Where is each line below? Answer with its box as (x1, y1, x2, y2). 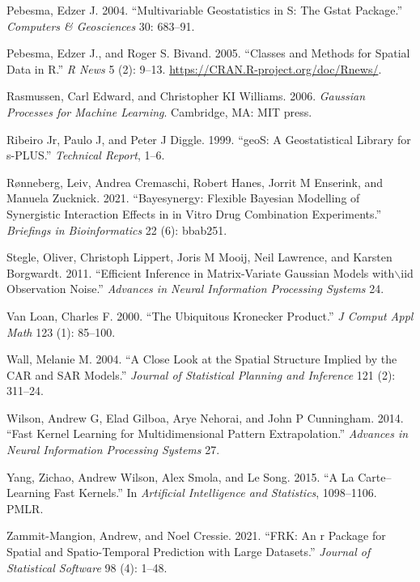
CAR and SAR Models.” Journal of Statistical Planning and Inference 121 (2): (6, 366, 396, 383)
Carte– (358, 468, 392, 485)
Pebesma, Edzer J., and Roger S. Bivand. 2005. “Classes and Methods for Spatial (6, 45, 410, 62)
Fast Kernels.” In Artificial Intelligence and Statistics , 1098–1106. (53, 484, 377, 501)
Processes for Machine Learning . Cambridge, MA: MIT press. (6, 103, 312, 120)
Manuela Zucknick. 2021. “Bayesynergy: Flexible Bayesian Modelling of (6, 189, 360, 206)
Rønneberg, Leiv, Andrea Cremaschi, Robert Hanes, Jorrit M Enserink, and (6, 173, 384, 190)
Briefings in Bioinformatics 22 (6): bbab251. (6, 221, 227, 238)
